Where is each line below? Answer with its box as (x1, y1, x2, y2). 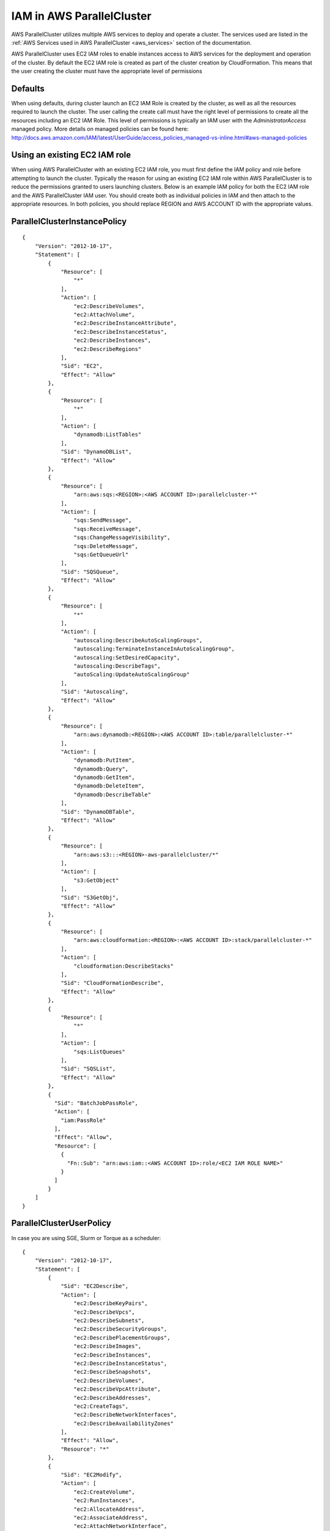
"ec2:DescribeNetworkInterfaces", (73, 1412, 177, 1418)
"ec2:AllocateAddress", (73, 1505, 145, 1513)
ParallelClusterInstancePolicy (11, 216, 127, 227)
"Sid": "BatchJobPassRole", (54, 1099, 139, 1107)
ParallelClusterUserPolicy (11, 1218, 112, 1228)
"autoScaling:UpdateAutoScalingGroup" (73, 671, 190, 678)
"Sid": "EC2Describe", (61, 1283, 129, 1290)
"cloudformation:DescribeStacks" (73, 962, 174, 969)
